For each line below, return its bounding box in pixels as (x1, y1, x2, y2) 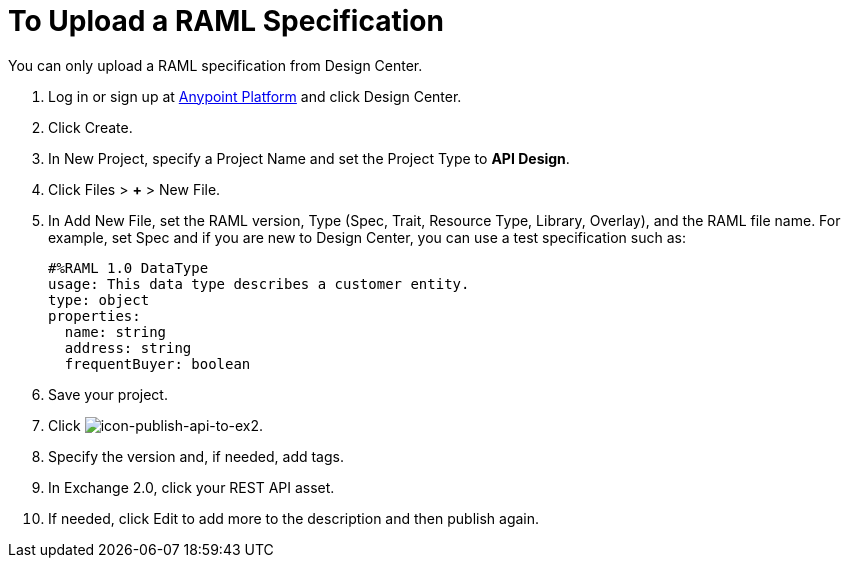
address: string (64, 339, 192, 356)
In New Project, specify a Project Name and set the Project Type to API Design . (48, 149, 570, 167)
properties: (48, 307, 141, 324)
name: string (64, 323, 167, 340)
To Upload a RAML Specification (8, 4, 444, 38)
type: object (48, 291, 150, 308)
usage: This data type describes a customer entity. (48, 275, 470, 292)
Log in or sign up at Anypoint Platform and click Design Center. (48, 87, 462, 105)
